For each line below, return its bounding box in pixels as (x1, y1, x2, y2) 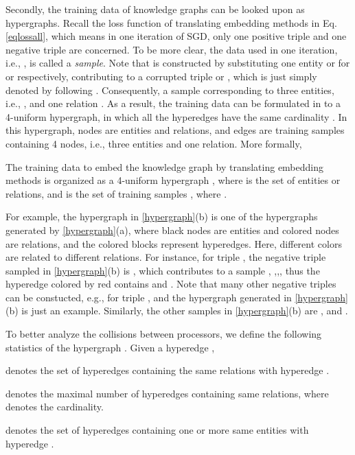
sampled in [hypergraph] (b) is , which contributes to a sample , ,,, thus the (5, 263, 320, 277)
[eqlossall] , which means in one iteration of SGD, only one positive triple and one (5, 29, 347, 43)
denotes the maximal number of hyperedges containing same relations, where (5, 386, 329, 400)
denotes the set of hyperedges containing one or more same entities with (5, 423, 309, 437)
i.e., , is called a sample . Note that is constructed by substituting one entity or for (5, 56, 350, 70)
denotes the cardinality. (5, 399, 104, 414)
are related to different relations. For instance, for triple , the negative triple (5, 250, 326, 264)
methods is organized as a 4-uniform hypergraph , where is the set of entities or (5, 173, 341, 187)
